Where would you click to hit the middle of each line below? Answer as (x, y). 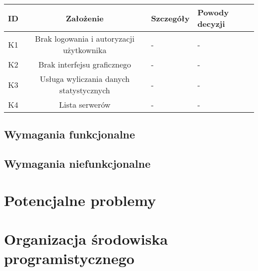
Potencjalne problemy (80, 200)
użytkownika (85, 50)
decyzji (211, 24)
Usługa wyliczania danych (85, 79)
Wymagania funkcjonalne (70, 134)
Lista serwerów (85, 104)
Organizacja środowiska (86, 239)
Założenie (85, 18)
